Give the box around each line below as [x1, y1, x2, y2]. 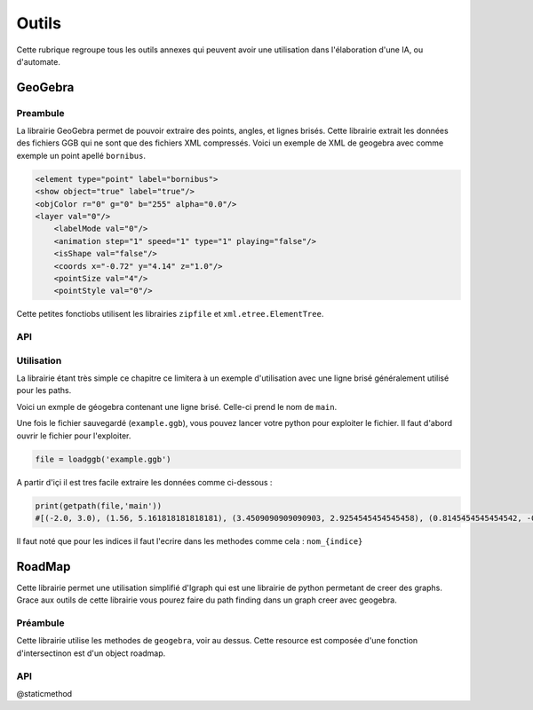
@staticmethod [16, 688, 73, 698]
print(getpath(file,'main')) [35, 501, 163, 510]
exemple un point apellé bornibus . [16, 150, 147, 161]
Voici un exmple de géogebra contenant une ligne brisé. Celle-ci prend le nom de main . [16, 401, 338, 412]
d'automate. [16, 56, 61, 67]
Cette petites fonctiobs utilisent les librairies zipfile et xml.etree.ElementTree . [16, 309, 324, 319]
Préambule [16, 617, 65, 629]
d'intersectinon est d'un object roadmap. [16, 648, 166, 659]
